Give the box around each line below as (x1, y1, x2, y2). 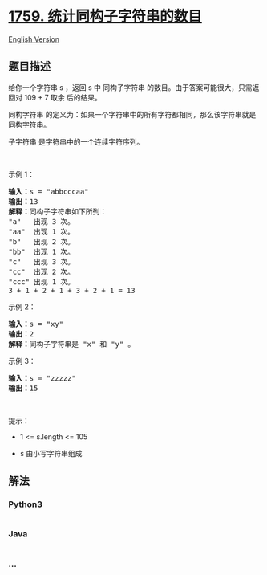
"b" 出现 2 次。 (8, 237, 75, 246)
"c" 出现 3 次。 (8, 257, 75, 266)
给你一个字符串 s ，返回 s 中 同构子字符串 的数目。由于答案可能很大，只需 (8, 82, 253, 92)
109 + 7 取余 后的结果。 (23, 92, 103, 102)
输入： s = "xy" (8, 319, 64, 328)
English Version (8, 34, 60, 44)
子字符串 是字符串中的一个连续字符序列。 (8, 137, 144, 146)
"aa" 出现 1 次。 (8, 226, 75, 236)
